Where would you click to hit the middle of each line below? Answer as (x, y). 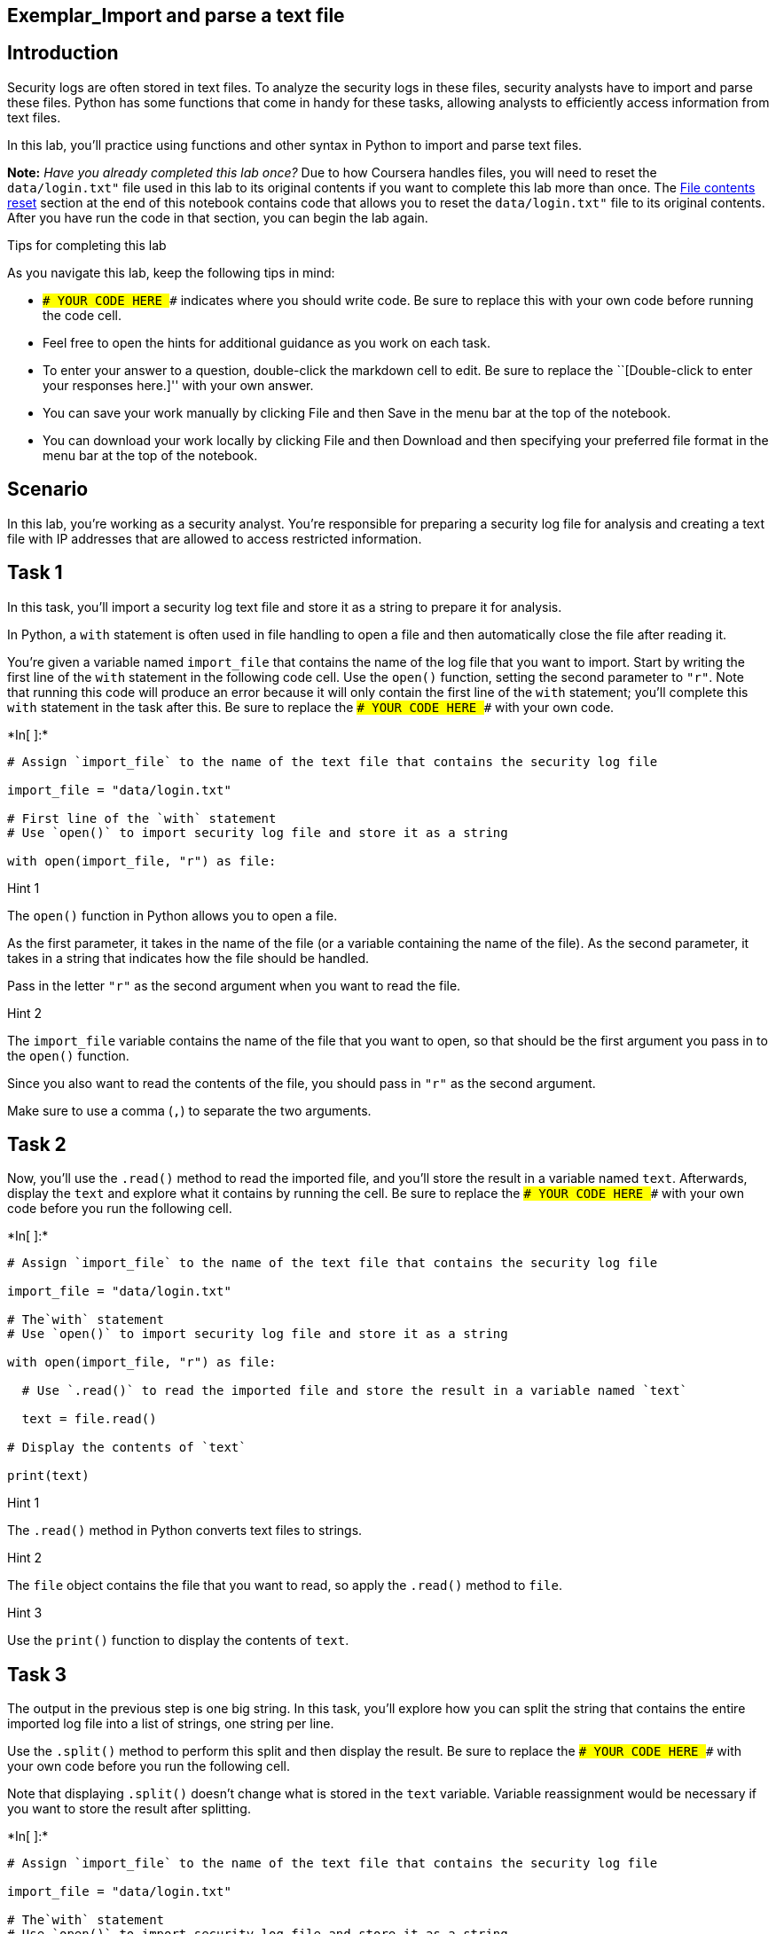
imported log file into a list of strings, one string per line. (171, 1724)
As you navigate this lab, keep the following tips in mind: (171, 272)
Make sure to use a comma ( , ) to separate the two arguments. (189, 1110)
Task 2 (37, 1144)
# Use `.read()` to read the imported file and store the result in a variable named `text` (355, 1391)
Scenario (48, 489)
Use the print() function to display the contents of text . (178, 1640)
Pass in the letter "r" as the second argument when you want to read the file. (234, 985)
